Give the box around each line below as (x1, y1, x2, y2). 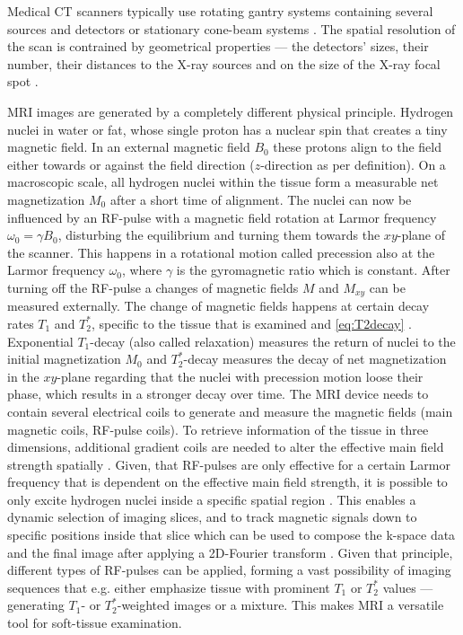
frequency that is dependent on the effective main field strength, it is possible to (7, 472, 448, 491)
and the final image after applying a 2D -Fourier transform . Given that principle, (7, 542, 453, 561)
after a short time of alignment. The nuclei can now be (109, 190, 412, 208)
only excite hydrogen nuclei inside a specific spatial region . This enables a (7, 489, 416, 508)
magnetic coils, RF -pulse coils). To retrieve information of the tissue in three (7, 419, 429, 438)
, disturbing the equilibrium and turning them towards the (57, 225, 380, 244)
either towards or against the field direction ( (7, 154, 255, 173)
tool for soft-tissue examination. (7, 613, 182, 632)
